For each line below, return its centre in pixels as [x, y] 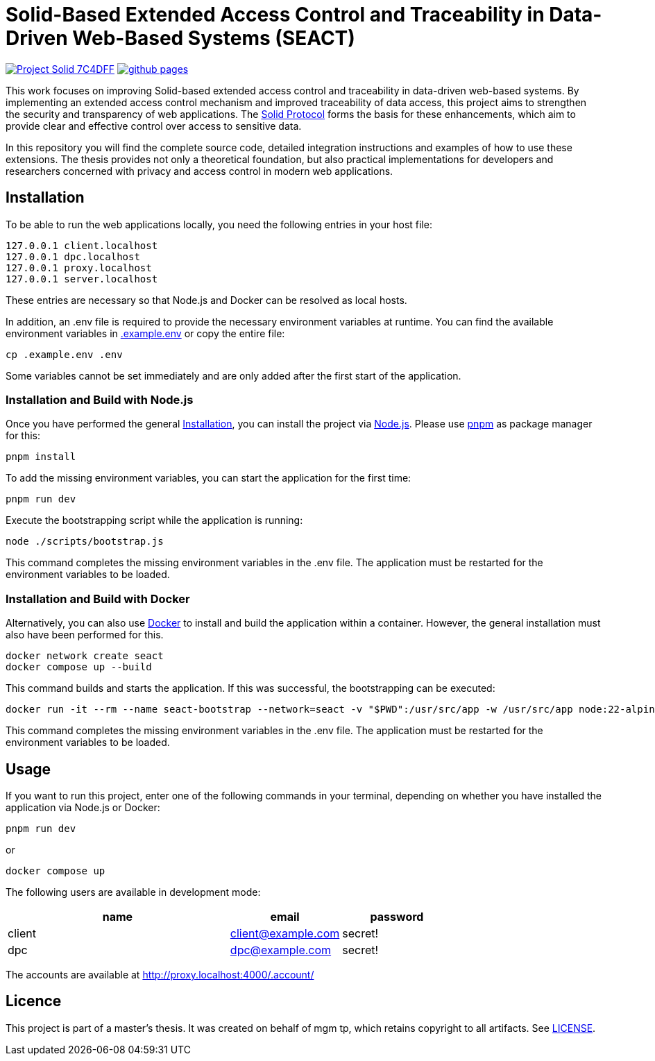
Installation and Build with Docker [98, 599]
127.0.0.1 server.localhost [82, 279]
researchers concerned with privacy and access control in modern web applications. [199, 171]
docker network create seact [85, 656]
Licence [34, 1001]
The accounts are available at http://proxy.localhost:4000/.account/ [160, 974]
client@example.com [285, 933]
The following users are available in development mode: [133, 892]
